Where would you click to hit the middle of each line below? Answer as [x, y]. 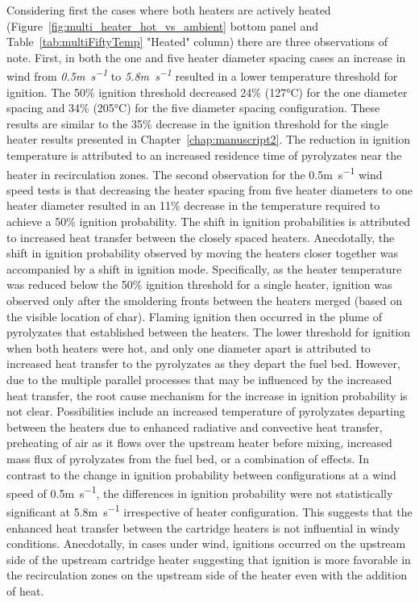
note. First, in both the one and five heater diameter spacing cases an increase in [206, 57]
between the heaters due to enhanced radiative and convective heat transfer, [195, 426]
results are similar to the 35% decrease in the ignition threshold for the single [197, 123]
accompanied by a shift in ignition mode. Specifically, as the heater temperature [204, 268]
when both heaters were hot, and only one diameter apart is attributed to [189, 347]
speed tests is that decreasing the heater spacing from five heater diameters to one [209, 189]
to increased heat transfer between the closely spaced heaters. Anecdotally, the [201, 237]
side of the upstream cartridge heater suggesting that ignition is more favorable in [209, 559]
